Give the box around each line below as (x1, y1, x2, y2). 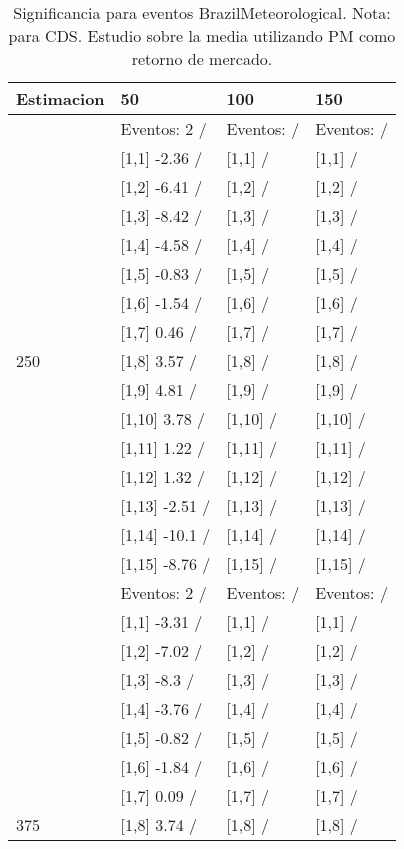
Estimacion (16, 87, 105, 110)
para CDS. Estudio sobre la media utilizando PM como (8, 24, 396, 47)
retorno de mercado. (131, 47, 273, 70)
